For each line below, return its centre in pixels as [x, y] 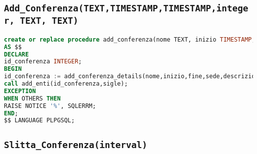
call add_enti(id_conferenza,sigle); [66, 84]
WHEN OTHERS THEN [32, 98]
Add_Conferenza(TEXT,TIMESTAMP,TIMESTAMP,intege [126, 8]
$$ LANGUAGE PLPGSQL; [40, 121]
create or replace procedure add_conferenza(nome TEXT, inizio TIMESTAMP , [130, 39]
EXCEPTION [20, 91]
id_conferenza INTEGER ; [43, 62]
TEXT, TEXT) [49, 21]
